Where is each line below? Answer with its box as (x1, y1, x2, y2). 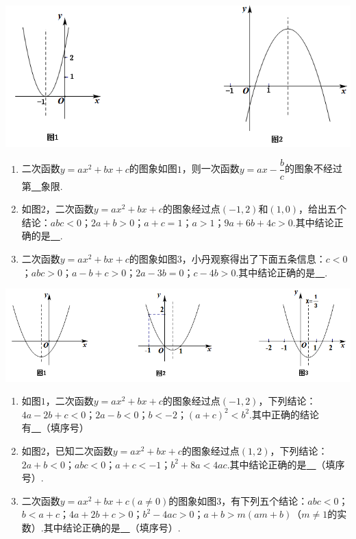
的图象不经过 (284, 161, 342, 176)
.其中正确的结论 (249, 407, 319, 421)
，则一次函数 (181, 161, 240, 176)
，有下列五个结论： (221, 493, 308, 507)
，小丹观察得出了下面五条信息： (181, 251, 326, 265)
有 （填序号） (21, 420, 89, 435)
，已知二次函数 (45, 444, 113, 458)
